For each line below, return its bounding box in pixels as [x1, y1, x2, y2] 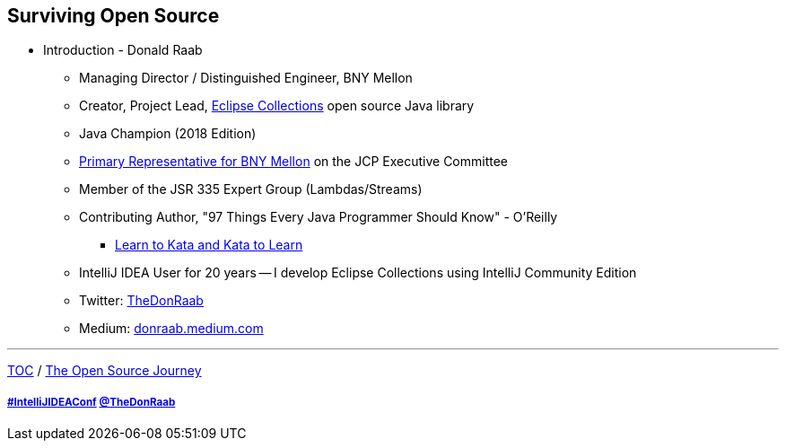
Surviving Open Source [7, 4, 220, 27]
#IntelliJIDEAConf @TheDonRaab [7, 395, 176, 408]
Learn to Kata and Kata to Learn [115, 237, 303, 253]
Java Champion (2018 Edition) [79, 126, 257, 142]
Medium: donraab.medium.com [79, 321, 264, 337]
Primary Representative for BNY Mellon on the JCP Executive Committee [79, 154, 509, 170]
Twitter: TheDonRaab [79, 293, 204, 309]
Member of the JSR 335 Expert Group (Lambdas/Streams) [79, 181, 423, 198]
